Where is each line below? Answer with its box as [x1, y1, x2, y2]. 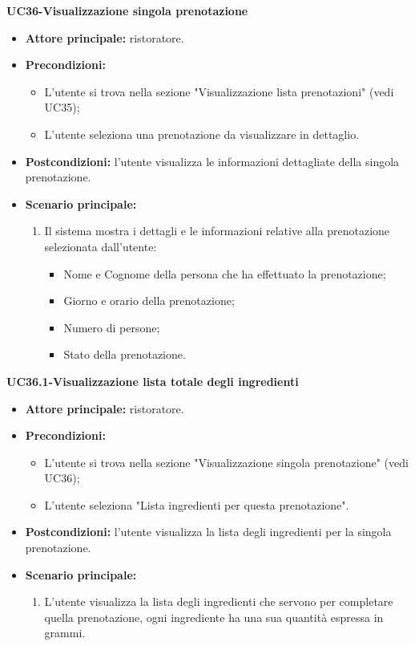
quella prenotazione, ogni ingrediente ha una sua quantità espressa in [44, 608, 384, 625]
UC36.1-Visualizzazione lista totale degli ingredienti [6, 372, 299, 389]
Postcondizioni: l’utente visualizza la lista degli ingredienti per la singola [25, 523, 392, 540]
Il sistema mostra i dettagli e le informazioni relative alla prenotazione [44, 222, 390, 239]
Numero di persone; [63, 319, 160, 335]
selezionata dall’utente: [44, 238, 157, 254]
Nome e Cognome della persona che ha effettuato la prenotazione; [63, 265, 386, 282]
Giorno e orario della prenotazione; [63, 292, 235, 309]
